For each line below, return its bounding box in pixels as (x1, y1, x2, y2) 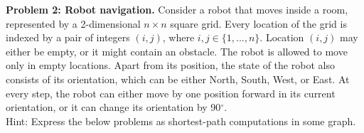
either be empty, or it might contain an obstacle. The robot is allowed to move (6, 43, 348, 58)
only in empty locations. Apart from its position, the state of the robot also (6, 58, 335, 73)
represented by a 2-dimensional (6, 16, 141, 31)
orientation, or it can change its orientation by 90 (6, 100, 221, 115)
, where (162, 30, 195, 45)
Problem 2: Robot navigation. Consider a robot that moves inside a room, (6, 2, 348, 16)
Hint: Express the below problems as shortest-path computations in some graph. (6, 113, 356, 128)
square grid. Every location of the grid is (170, 16, 347, 31)
